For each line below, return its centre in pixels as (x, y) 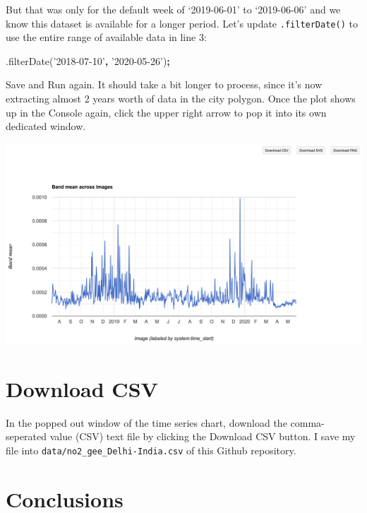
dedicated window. (46, 126)
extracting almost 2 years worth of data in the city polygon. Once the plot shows (181, 99)
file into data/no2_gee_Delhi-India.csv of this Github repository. (151, 450)
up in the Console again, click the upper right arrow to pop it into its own (166, 112)
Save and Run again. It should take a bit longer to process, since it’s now (164, 84)
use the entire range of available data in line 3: (106, 37)
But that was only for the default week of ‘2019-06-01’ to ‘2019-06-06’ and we (173, 9)
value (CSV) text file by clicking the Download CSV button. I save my (203, 436)
